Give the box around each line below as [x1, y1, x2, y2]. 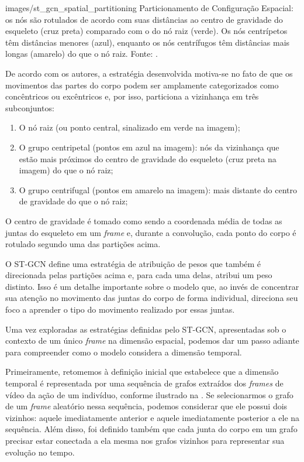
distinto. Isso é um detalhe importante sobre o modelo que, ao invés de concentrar [5, 280, 299, 292]
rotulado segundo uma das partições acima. [5, 238, 161, 250]
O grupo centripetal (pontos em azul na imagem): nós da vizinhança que [19, 141, 279, 153]
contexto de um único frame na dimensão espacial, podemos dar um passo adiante [5, 334, 299, 347]
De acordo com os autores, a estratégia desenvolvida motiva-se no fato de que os [5, 67, 293, 79]
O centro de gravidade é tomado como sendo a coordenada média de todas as [5, 214, 282, 227]
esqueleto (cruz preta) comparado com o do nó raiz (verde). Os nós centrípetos [5, 25, 288, 37]
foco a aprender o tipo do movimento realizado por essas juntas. [5, 303, 235, 316]
